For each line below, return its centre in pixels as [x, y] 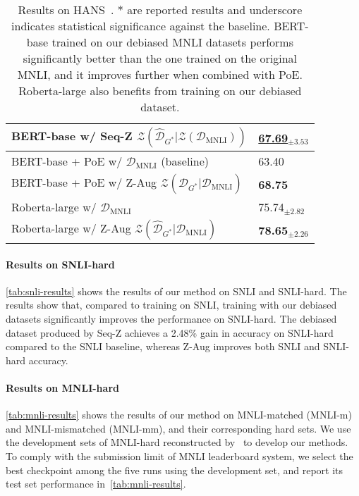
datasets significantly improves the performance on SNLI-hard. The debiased [171, 318]
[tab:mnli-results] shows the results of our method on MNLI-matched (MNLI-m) [179, 415]
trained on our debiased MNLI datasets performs [172, 42]
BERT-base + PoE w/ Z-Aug [84, 182]
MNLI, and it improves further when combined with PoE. [160, 74]
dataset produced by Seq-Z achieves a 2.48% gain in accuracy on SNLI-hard [170, 332]
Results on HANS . [66, 10]
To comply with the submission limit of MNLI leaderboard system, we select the [179, 455]
